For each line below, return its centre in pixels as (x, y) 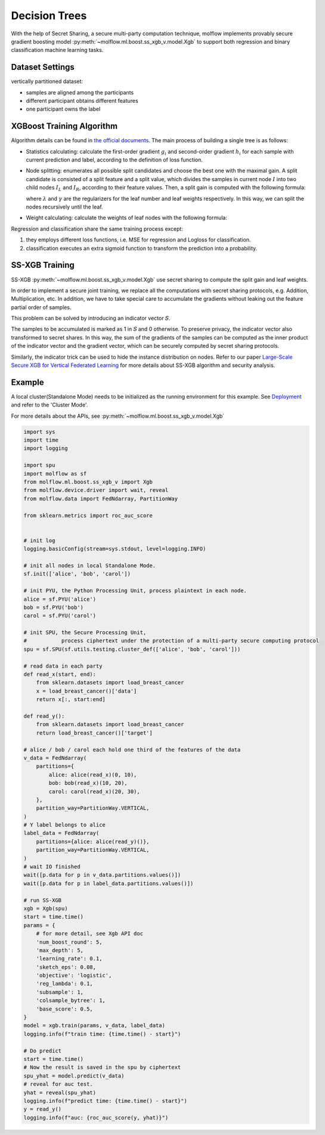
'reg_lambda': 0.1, (65, 984)
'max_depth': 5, (60, 950)
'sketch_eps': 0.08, (66, 967)
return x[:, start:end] (71, 700)
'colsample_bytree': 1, (71, 1001)
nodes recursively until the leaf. (65, 207)
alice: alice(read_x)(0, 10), (93, 775)
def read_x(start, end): (60, 674)
